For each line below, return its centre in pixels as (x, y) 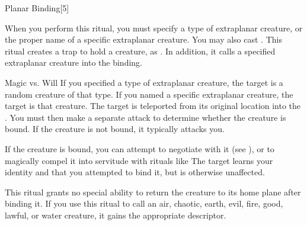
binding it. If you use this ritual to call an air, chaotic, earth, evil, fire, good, (144, 203)
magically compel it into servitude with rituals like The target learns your (139, 160)
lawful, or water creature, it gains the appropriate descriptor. (116, 215)
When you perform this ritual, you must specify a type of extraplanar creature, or (154, 28)
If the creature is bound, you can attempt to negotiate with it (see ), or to (140, 148)
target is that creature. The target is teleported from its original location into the (153, 106)
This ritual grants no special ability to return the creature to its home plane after (153, 192)
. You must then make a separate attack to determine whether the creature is (145, 117)
